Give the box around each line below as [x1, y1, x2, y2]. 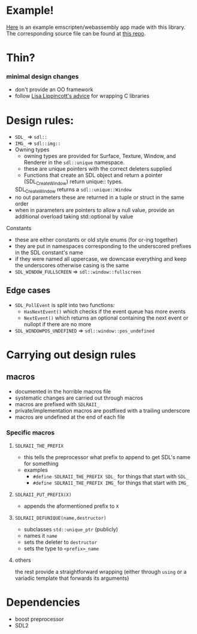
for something [23, 460, 59, 468]
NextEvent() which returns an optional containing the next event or [23, 314, 189, 322]
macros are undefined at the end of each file [14, 413, 125, 421]
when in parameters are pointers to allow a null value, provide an [14, 206, 175, 213]
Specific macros [6, 428, 55, 436]
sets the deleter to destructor [23, 538, 98, 546]
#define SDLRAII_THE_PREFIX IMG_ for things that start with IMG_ [32, 479, 189, 487]
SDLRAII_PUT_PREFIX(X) [14, 492, 72, 498]
